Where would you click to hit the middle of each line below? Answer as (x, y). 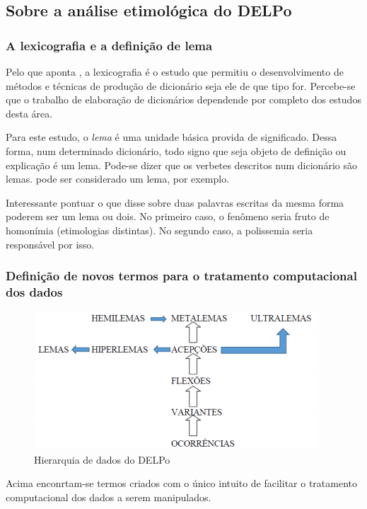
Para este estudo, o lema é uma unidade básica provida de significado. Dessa (171, 137)
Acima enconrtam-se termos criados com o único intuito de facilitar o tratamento (181, 483)
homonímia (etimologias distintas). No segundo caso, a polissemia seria (159, 230)
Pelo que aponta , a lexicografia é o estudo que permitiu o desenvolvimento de (175, 72)
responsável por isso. (50, 244)
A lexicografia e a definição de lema (109, 45)
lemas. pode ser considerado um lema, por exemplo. (118, 179)
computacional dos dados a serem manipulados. (109, 497)
